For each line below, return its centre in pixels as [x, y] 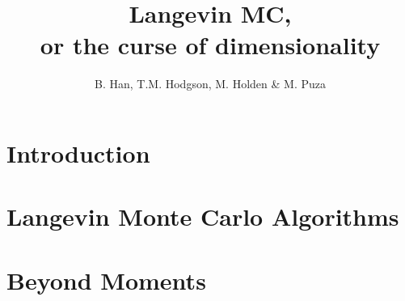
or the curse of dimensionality [210, 45]
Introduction [78, 153]
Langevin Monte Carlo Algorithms [203, 216]
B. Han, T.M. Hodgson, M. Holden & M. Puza [210, 84]
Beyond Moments [106, 280]
